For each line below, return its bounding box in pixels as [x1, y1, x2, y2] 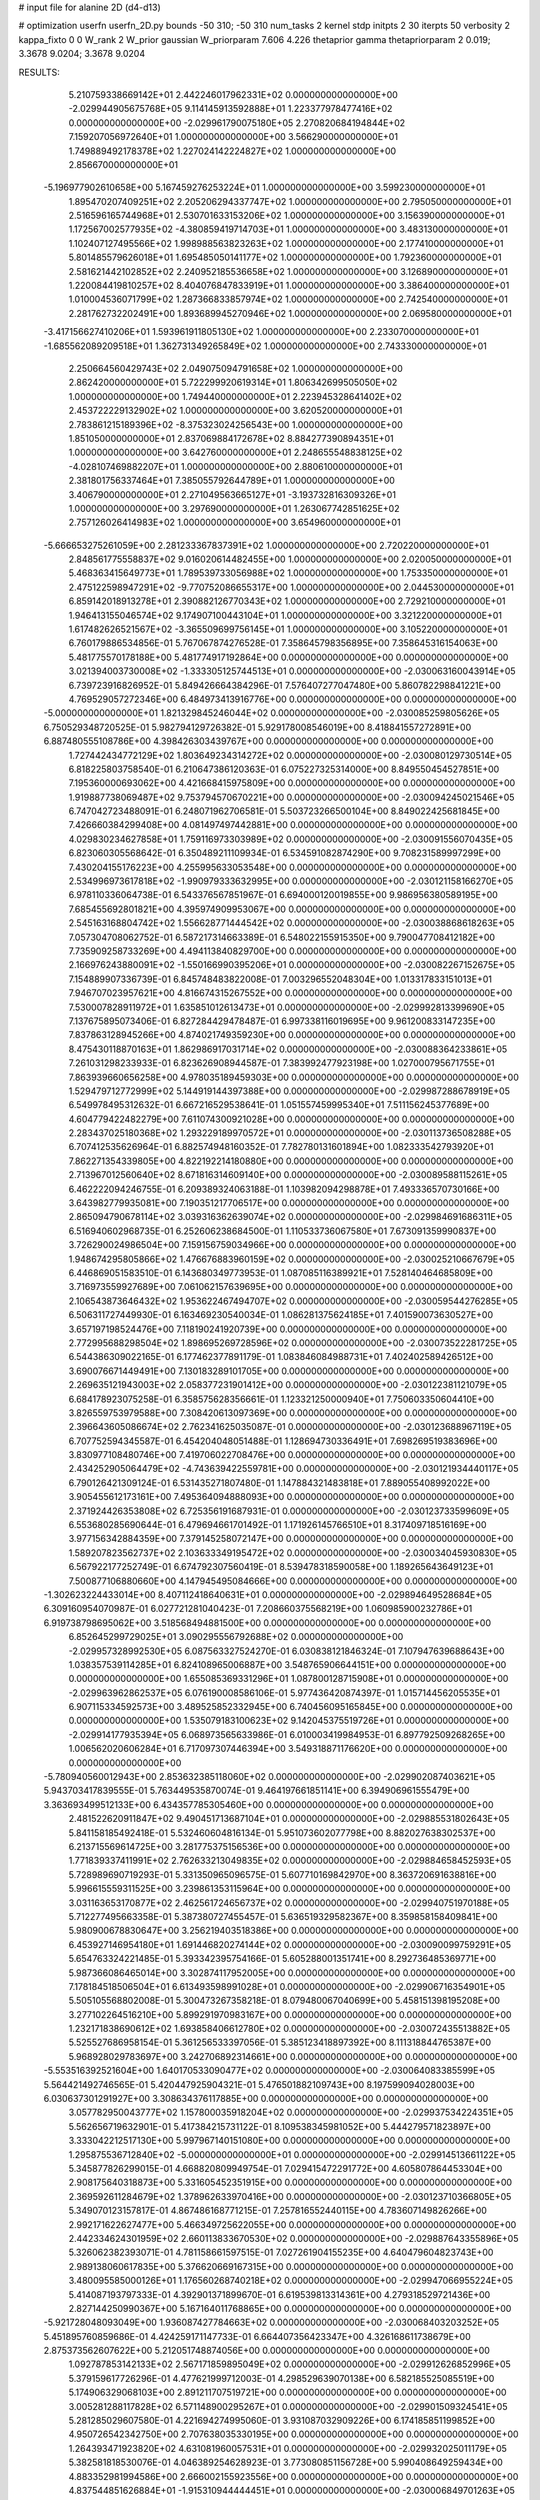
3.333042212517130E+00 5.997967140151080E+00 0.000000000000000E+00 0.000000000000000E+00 [68, 2135, 511, 2147]
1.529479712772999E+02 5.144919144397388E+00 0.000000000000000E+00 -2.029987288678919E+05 [68, 1085, 510, 1097]
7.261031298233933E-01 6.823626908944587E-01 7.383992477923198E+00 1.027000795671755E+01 [68, 1057, 495, 1069]
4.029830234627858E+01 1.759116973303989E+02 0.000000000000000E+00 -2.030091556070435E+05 [68, 833, 514, 845]
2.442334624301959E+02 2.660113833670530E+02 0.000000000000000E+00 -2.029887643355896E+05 [68, 2232, 519, 2244]
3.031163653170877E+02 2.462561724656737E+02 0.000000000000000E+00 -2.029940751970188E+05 [68, 1896, 510, 1909]
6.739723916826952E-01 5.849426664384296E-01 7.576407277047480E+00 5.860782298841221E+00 [68, 679, 502, 691]
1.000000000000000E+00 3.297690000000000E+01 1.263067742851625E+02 [68, 502, 400, 514]
